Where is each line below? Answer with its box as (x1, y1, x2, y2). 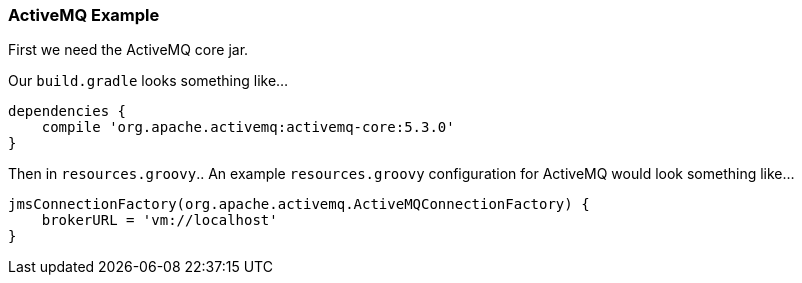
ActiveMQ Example (8, 5, 160, 25)
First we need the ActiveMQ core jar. (8, 41, 249, 59)
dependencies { (8, 103, 127, 120)
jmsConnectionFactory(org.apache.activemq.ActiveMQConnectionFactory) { (8, 196, 590, 213)
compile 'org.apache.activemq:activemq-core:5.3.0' (41, 119, 455, 136)
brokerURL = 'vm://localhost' (41, 212, 278, 229)
